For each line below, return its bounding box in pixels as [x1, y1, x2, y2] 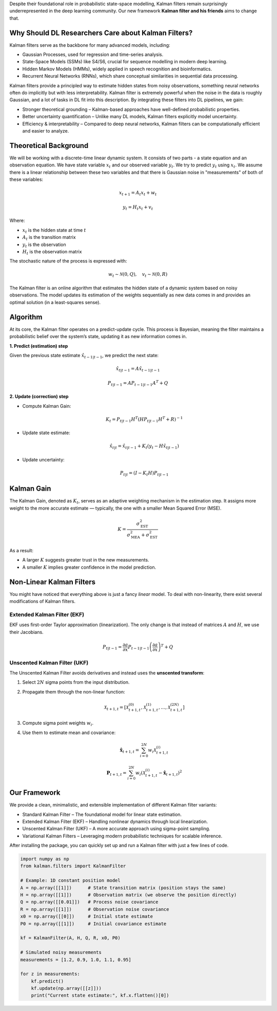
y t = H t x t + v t [122, 204, 153, 211]
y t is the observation [22, 241, 66, 249]
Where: [9, 217, 25, 223]
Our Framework [9, 789, 61, 797]
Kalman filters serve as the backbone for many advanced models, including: [9, 42, 170, 48]
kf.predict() [31, 978, 64, 984]
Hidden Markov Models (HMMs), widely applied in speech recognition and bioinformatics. [22, 66, 212, 72]
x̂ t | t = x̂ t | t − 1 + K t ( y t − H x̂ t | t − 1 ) [109, 443, 180, 451]
